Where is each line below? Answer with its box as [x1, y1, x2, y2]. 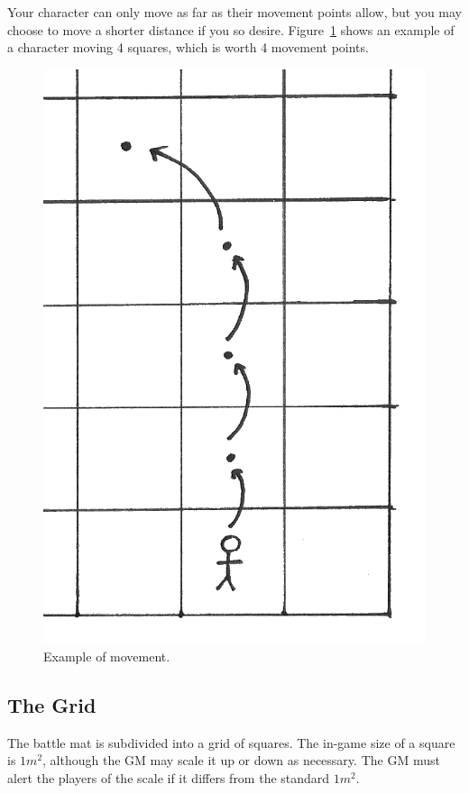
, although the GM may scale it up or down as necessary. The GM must [42, 751, 440, 770]
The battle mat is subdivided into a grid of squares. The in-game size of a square [7, 733, 455, 752]
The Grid [7, 690, 97, 718]
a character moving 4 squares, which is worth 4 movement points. [7, 38, 369, 57]
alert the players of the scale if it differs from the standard [7, 768, 330, 787]
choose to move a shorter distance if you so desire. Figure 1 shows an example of [7, 20, 455, 39]
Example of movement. [43, 646, 170, 665]
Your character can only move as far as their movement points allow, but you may [7, 3, 462, 21]
